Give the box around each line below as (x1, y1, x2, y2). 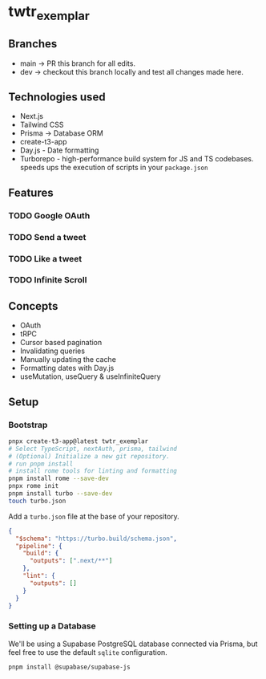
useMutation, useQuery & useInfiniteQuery (19, 372, 162, 381)
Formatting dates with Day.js (19, 364, 115, 373)
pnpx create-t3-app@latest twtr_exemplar (8, 437, 149, 445)
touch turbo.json (8, 497, 66, 505)
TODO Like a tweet (8, 253, 83, 264)
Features (8, 185, 54, 199)
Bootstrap (8, 419, 48, 430)
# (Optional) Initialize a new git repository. (8, 452, 171, 460)
